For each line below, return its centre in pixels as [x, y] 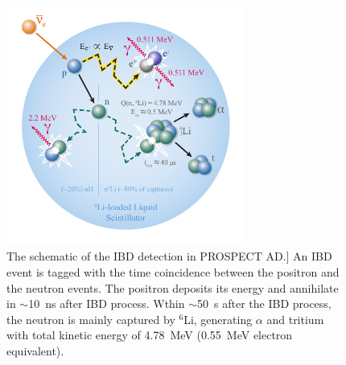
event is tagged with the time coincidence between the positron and [173, 271]
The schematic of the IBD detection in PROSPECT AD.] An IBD [169, 256]
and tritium [295, 319]
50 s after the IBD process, [264, 303]
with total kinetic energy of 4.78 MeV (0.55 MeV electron [150, 335]
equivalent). [35, 350]
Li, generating [218, 319]
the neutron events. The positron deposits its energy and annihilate [173, 287]
